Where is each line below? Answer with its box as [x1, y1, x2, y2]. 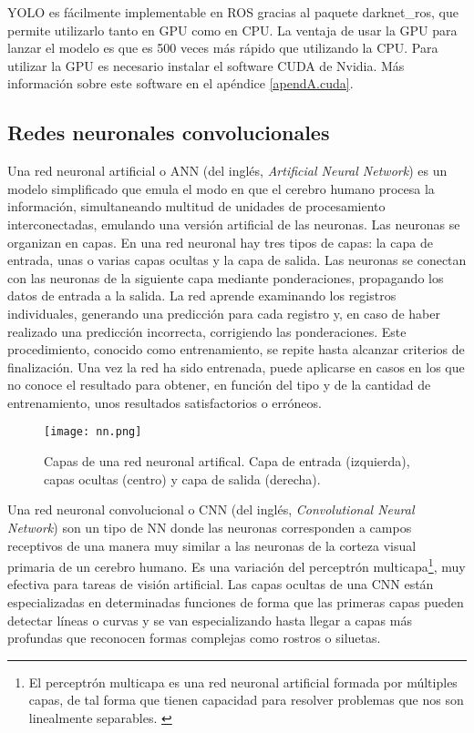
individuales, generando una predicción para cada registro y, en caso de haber [7, 303, 440, 322]
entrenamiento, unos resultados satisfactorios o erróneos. [7, 392, 322, 412]
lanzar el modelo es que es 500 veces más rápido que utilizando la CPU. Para [7, 38, 438, 57]
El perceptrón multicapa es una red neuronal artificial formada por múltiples [28, 672, 458, 691]
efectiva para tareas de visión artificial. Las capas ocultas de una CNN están [7, 575, 434, 594]
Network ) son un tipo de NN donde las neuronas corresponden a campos [7, 517, 412, 536]
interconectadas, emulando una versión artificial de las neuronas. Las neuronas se [7, 214, 460, 233]
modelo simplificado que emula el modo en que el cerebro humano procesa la [7, 178, 435, 198]
